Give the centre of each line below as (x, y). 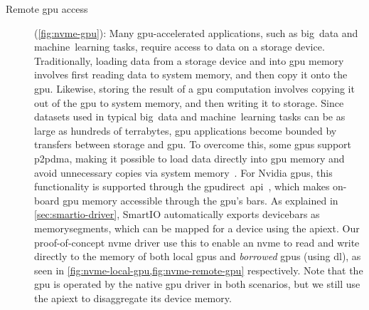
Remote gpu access (47, 9)
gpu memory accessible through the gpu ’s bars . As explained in (200, 200)
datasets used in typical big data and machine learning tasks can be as (190, 117)
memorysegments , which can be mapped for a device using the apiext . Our (197, 228)
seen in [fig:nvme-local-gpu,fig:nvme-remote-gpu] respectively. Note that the (199, 270)
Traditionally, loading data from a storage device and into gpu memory (189, 60)
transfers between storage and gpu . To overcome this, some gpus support (193, 144)
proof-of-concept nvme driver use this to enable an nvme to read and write (197, 242)
